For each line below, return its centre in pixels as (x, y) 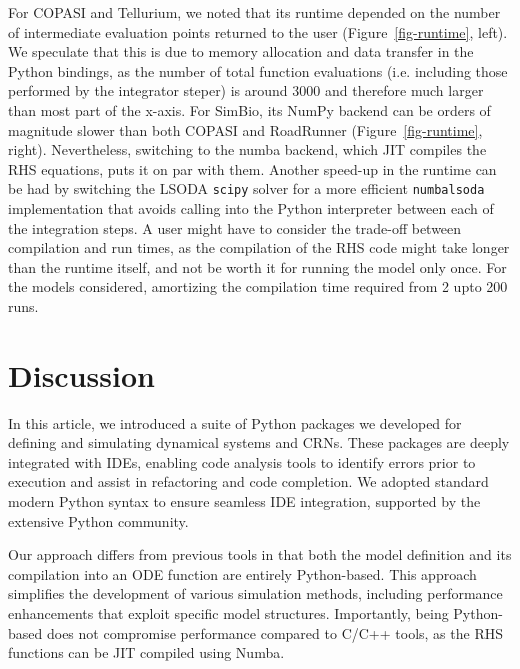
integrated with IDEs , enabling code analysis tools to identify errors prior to (242, 461)
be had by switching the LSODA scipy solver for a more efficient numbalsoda (246, 188)
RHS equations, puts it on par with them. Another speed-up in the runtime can (252, 168)
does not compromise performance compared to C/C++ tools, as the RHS (274, 632)
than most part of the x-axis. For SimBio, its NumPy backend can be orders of (249, 109)
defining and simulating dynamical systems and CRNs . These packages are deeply (259, 442)
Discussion (81, 374)
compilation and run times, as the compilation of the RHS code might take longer (259, 247)
